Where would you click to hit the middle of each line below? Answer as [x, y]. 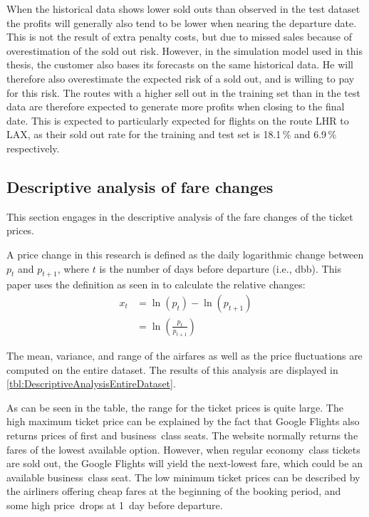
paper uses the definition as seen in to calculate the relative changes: [156, 284]
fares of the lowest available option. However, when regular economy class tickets [183, 449]
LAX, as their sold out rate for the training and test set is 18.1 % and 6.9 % [172, 134]
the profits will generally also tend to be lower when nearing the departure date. [182, 22]
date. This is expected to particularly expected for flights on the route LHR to [178, 120]
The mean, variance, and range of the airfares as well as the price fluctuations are [184, 355]
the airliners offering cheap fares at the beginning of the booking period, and [174, 491]
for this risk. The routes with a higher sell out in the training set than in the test [183, 92]
